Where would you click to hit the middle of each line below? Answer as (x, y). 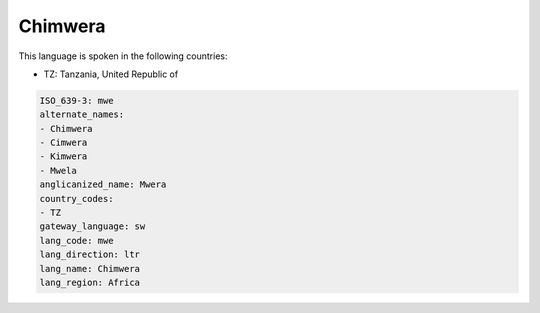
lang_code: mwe (76, 240)
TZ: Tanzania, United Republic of (111, 74)
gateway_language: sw (92, 226)
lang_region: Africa (89, 282)
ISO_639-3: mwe (76, 100)
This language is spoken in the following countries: (123, 56)
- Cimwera (63, 143)
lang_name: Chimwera (89, 268)
